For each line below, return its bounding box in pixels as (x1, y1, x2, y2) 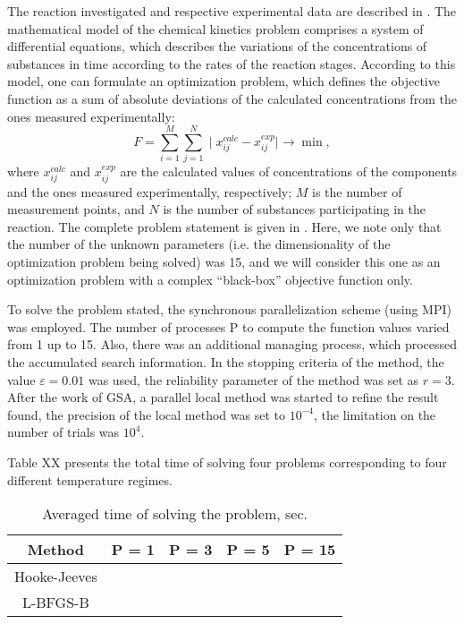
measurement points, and (7, 200, 145, 218)
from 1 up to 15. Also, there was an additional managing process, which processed (7, 335, 458, 354)
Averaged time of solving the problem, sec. (42, 503, 308, 525)
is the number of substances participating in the (163, 200, 426, 218)
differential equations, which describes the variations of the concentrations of (7, 37, 427, 56)
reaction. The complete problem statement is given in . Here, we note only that (7, 217, 442, 235)
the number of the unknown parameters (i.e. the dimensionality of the (7, 235, 391, 253)
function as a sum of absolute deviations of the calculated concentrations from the (7, 89, 457, 107)
